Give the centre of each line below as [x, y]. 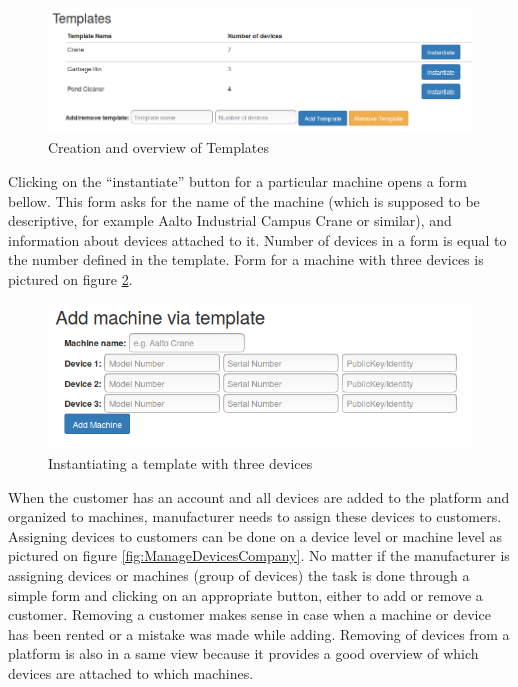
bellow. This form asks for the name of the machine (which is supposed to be [244, 200]
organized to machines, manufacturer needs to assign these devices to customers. [255, 516]
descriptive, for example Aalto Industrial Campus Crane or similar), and [230, 220]
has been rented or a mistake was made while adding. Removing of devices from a [259, 633]
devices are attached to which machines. [131, 672]
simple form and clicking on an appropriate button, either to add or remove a [245, 594]
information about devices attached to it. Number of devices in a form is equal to [257, 239]
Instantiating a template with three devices [180, 463]
